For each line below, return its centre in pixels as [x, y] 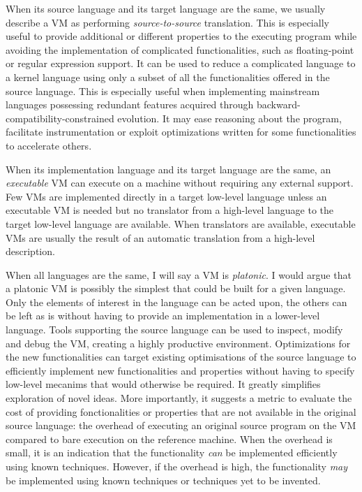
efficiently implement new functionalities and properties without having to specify [180, 370]
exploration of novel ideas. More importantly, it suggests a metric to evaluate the [179, 398]
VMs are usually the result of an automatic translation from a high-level [160, 237]
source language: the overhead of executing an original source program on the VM [181, 425]
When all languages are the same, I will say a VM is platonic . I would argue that [179, 274]
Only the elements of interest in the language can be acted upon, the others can [176, 302]
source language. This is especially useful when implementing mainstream [163, 91]
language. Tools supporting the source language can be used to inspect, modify [174, 330]
